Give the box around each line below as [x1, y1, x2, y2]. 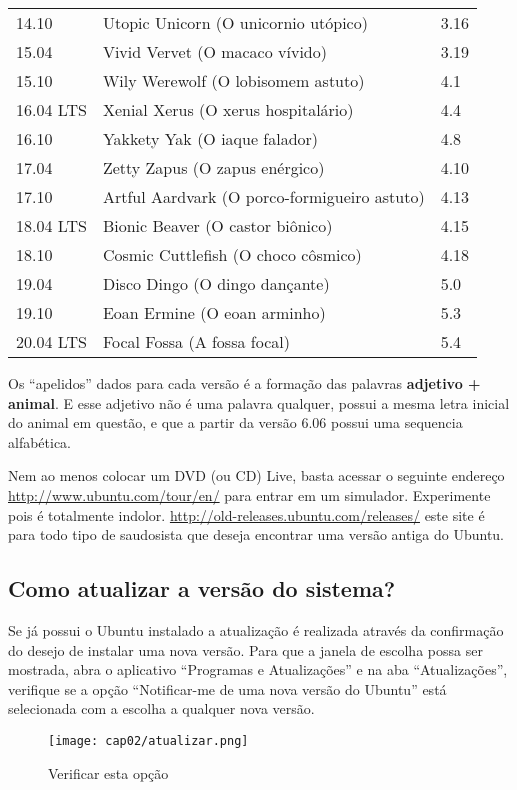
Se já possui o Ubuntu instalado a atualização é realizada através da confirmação [8, 619, 504, 640]
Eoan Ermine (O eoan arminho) [102, 301, 326, 324]
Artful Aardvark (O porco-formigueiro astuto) [102, 185, 425, 208]
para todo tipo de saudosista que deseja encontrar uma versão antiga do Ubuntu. [8, 524, 505, 545]
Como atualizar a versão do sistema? [8, 573, 396, 604]
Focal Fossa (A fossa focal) [102, 330, 290, 353]
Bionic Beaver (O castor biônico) [102, 214, 333, 237]
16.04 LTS [16, 98, 87, 121]
